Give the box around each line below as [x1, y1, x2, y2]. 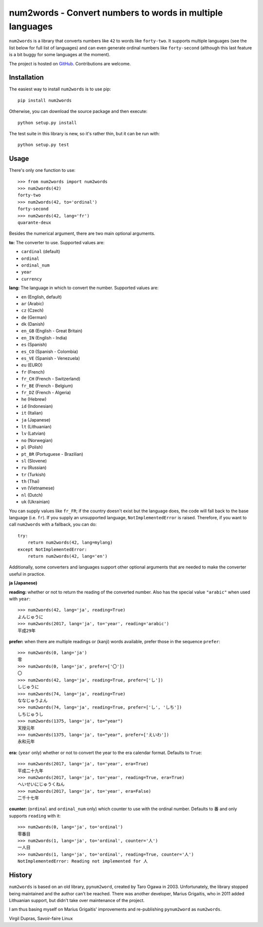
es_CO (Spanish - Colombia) [21, 348, 78, 354]
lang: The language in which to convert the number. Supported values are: [9, 285, 159, 291]
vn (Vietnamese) [21, 485, 55, 491]
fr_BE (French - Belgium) [21, 382, 73, 388]
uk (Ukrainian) [21, 499, 50, 505]
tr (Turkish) [21, 471, 46, 477]
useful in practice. [9, 571, 46, 577]
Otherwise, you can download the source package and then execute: [9, 108, 148, 114]
